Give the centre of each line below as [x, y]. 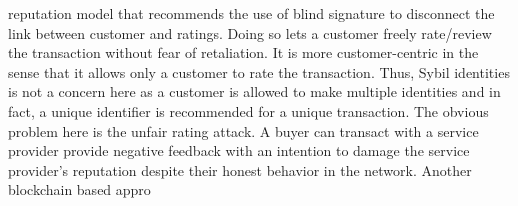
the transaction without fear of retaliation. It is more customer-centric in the [243, 52]
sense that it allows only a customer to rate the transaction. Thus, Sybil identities [259, 71]
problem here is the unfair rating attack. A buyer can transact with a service [243, 130]
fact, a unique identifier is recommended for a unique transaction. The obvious [248, 110]
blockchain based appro [79, 189]
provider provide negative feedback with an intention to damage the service [239, 150]
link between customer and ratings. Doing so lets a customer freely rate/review [250, 32]
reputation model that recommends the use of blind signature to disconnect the [251, 13]
